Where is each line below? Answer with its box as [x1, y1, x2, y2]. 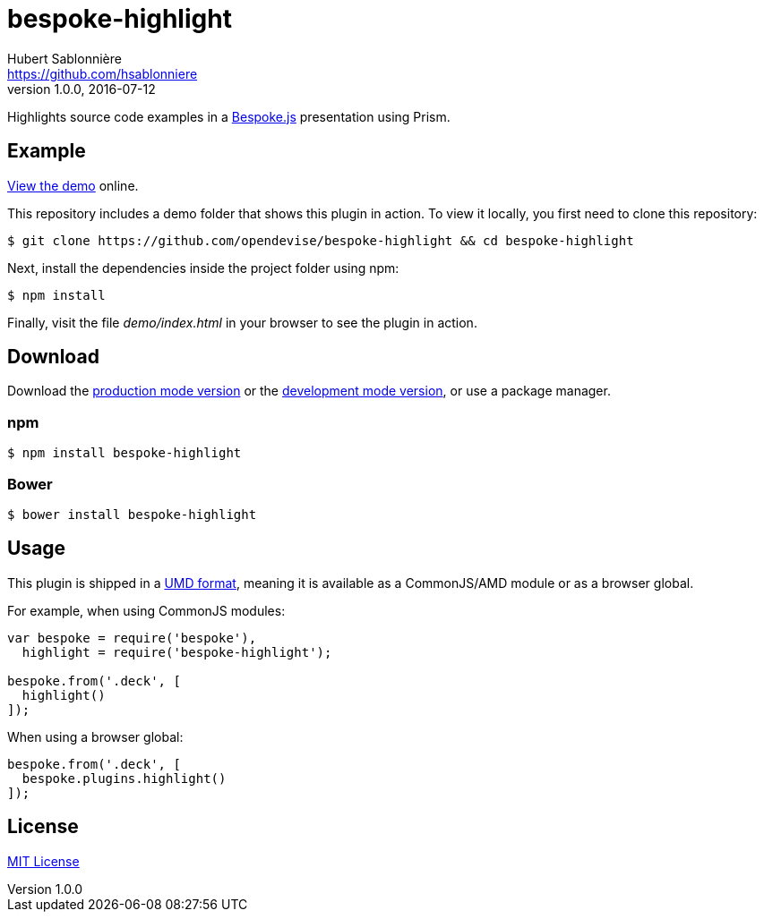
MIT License [7, 853, 80, 869]
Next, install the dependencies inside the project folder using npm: [7, 260, 399, 276]
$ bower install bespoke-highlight [7, 506, 257, 522]
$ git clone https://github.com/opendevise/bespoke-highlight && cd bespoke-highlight [7, 233, 634, 248]
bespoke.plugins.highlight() [21, 770, 227, 786]
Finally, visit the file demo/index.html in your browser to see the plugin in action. [7, 314, 477, 330]
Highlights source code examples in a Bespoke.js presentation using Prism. [7, 108, 451, 124]
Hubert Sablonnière [7, 50, 122, 66]
